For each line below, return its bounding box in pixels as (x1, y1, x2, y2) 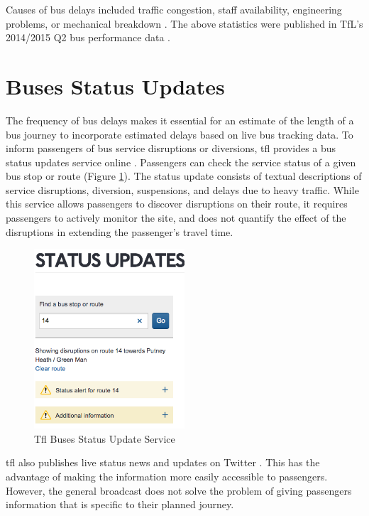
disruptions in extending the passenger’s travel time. (6, 224, 233, 239)
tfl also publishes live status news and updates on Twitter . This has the (6, 455, 320, 470)
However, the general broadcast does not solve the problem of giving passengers (6, 483, 352, 498)
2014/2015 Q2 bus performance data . (6, 30, 170, 45)
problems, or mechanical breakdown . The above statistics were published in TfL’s (6, 16, 363, 31)
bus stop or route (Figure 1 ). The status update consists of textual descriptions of (6, 168, 362, 183)
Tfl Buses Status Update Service (34, 431, 175, 446)
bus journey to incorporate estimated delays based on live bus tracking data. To (6, 127, 353, 141)
